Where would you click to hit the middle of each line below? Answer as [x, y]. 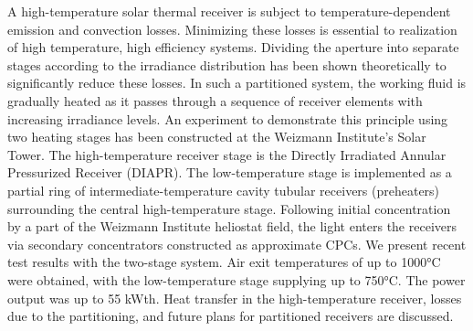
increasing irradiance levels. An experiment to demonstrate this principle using [228, 118]
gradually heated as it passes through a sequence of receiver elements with [215, 100]
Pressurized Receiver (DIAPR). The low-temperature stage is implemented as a [230, 172]
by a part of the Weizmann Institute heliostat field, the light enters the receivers [232, 226]
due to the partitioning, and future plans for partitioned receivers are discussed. [231, 316]
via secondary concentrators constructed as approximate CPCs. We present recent [237, 244]
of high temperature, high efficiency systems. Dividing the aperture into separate [233, 47]
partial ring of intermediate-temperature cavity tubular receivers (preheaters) [224, 190]
